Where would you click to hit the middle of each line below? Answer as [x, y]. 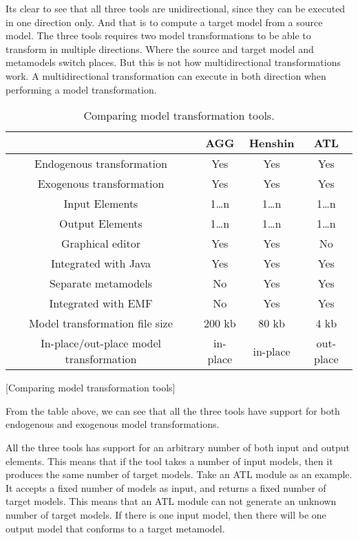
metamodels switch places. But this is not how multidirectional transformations [173, 62]
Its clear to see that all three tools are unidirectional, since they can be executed [176, 8]
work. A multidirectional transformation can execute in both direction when [166, 75]
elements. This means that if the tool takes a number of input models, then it [169, 461]
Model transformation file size [101, 323]
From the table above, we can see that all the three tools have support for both [173, 410]
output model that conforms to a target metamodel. [115, 528]
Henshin [272, 143]
